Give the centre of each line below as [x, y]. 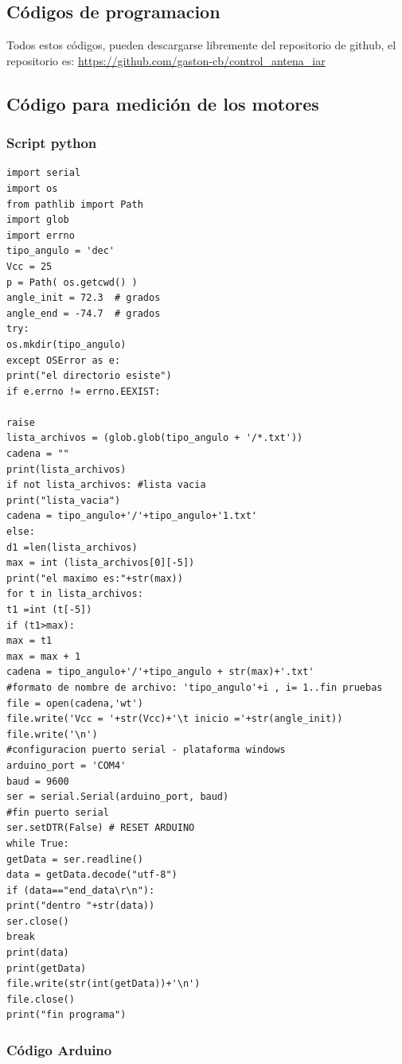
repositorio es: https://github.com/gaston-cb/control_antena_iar [166, 60]
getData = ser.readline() [75, 859]
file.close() [41, 999]
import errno [41, 235]
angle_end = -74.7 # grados [84, 313]
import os [32, 188]
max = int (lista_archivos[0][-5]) [101, 563]
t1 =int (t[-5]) [49, 610]
